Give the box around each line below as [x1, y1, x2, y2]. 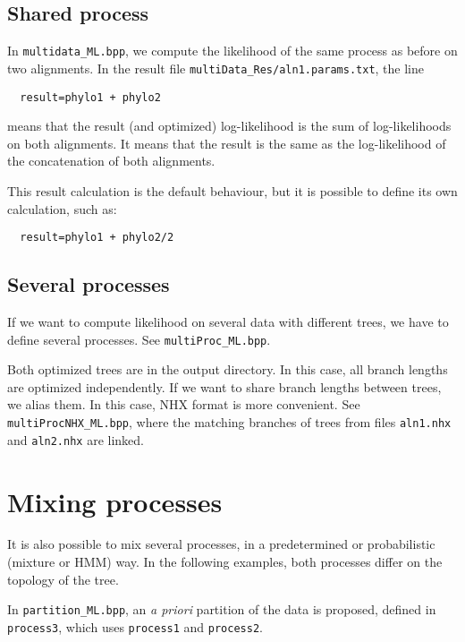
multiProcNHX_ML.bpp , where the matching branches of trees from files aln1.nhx [7, 413, 452, 432]
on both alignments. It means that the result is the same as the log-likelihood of [7, 133, 446, 152]
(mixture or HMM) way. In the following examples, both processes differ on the [7, 552, 443, 571]
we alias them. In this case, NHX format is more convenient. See [7, 395, 360, 414]
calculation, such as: [7, 199, 117, 218]
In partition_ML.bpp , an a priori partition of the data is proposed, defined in [7, 600, 436, 619]
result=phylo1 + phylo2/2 [20, 231, 174, 244]
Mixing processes [7, 483, 223, 519]
